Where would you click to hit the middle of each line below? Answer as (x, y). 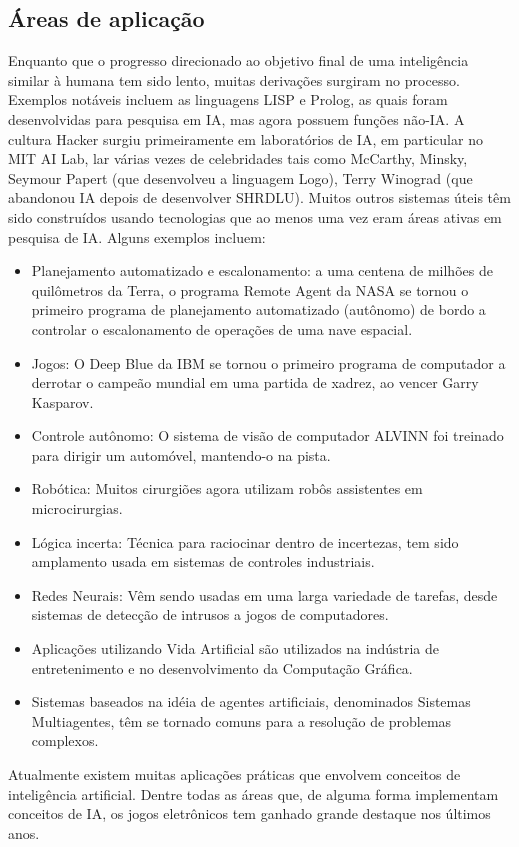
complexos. (65, 740)
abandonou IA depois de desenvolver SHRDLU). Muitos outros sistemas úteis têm (259, 197)
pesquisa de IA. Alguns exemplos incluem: (137, 236)
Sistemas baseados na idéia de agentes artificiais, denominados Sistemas (251, 701)
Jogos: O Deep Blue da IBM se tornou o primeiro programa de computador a (268, 362)
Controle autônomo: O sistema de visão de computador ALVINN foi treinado (267, 435)
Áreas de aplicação (106, 18)
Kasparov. (62, 401)
